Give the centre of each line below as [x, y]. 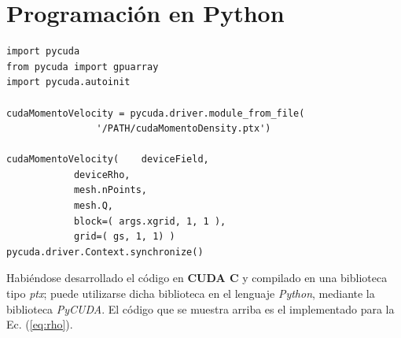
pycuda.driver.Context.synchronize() [105, 252]
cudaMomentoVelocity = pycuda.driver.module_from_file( [156, 113]
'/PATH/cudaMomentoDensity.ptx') [184, 129]
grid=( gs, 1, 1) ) [124, 237]
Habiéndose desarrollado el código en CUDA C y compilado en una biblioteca [197, 278]
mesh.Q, [94, 206]
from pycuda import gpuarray [83, 67]
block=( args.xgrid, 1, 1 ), [150, 221]
